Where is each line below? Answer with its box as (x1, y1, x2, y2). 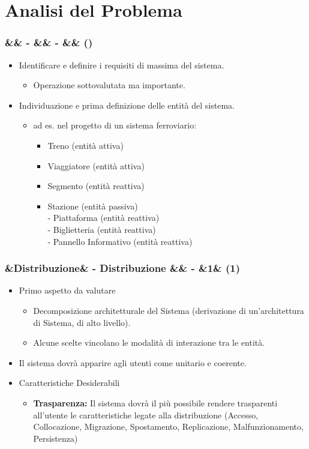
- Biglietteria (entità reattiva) (47, 223, 156, 235)
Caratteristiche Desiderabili (19, 376, 120, 389)
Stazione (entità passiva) (47, 199, 138, 212)
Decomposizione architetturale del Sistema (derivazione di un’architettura (33, 304, 304, 316)
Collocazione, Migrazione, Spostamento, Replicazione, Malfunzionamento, (33, 420, 304, 433)
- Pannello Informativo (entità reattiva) (47, 235, 193, 247)
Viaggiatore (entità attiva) (47, 159, 145, 172)
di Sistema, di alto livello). (33, 316, 131, 328)
